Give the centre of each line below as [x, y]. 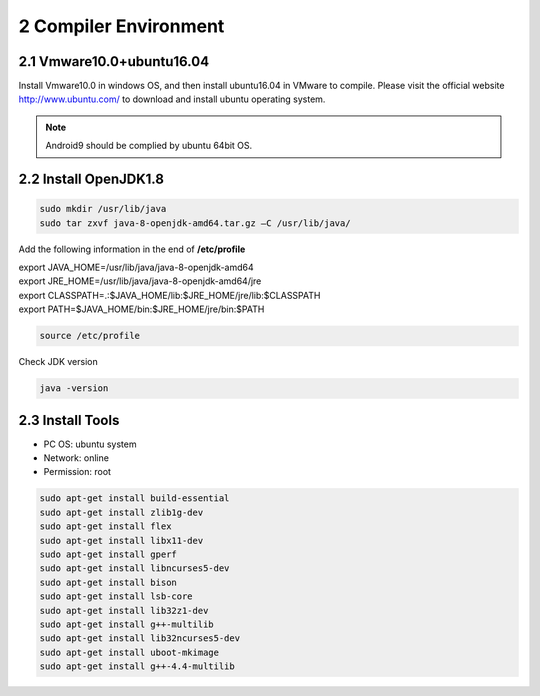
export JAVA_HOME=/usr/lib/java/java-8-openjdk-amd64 [136, 267]
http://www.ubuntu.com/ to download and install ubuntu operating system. [172, 99]
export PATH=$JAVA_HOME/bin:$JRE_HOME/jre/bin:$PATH [141, 309]
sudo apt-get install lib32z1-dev [124, 610]
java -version [74, 388]
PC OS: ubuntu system [90, 444]
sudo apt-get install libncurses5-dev [134, 568]
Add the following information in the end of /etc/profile [132, 249]
